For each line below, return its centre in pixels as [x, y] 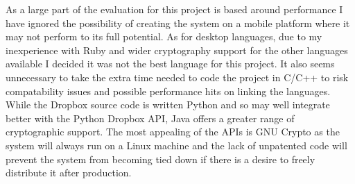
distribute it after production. [69, 173]
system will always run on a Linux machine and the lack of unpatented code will [176, 145]
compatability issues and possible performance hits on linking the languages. [168, 91]
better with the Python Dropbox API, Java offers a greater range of [150, 118]
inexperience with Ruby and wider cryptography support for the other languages [177, 50]
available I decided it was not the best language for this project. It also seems [170, 64]
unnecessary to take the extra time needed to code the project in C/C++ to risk [177, 77]
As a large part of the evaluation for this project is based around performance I [174, 9]
